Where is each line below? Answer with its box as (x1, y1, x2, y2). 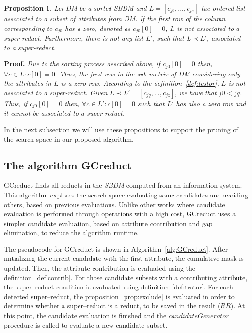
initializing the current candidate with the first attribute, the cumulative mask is (4, 253, 244, 263)
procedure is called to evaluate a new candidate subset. (4, 319, 168, 330)
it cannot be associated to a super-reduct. (4, 108, 125, 118)
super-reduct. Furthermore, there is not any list (4, 33, 143, 43)
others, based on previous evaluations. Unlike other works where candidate (4, 199, 225, 209)
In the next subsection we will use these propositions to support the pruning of (4, 124, 238, 134)
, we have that (174, 87, 217, 97)
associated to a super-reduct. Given (4, 87, 108, 97)
